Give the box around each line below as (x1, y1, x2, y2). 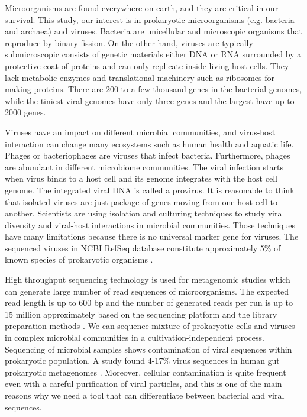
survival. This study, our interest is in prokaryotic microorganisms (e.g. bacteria (5, 13, 295, 25)
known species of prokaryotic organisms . (5, 253, 153, 266)
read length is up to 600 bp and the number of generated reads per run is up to (5, 296, 293, 309)
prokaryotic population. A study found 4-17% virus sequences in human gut (5, 354, 280, 367)
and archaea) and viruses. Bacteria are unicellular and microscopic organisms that (5, 25, 302, 37)
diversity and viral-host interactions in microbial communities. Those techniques (5, 218, 296, 231)
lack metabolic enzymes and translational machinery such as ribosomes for (5, 71, 274, 83)
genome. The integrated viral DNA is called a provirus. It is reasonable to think (5, 183, 295, 196)
